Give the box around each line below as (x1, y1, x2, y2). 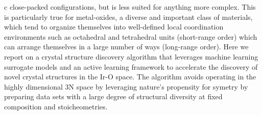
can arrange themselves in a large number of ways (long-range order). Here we (4, 41, 249, 52)
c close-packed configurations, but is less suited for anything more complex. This (4, 2, 256, 12)
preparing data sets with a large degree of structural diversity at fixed (4, 91, 223, 102)
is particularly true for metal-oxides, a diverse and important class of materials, (4, 11, 253, 22)
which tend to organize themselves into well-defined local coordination (4, 21, 224, 32)
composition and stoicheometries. (4, 101, 108, 111)
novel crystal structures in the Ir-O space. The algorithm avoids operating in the (4, 71, 256, 82)
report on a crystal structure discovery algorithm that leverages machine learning (4, 51, 258, 62)
